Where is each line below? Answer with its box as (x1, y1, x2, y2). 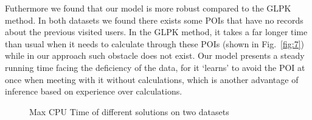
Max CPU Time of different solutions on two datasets (29, 105, 229, 118)
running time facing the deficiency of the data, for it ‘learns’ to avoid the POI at (5, 61, 305, 73)
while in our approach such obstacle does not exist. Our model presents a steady (5, 49, 305, 62)
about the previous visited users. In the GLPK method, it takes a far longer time (5, 25, 308, 38)
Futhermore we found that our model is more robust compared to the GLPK (5, 2, 291, 14)
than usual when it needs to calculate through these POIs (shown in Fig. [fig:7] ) (5, 37, 305, 50)
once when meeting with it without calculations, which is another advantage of (5, 73, 299, 85)
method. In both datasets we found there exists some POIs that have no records (5, 13, 303, 26)
